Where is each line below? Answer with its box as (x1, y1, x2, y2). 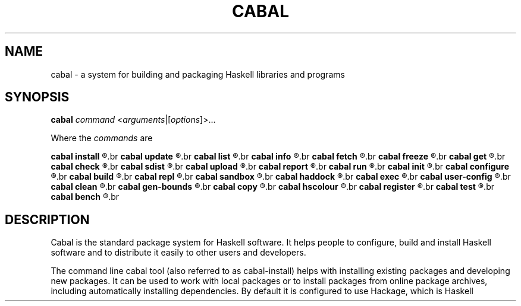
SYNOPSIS (5, 90, 70, 105)
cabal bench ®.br (51, 192, 120, 202)
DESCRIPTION (5, 212, 90, 227)
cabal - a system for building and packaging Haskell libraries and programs (51, 69, 345, 79)
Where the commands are (51, 133, 153, 144)
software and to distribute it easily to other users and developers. (51, 247, 306, 258)
